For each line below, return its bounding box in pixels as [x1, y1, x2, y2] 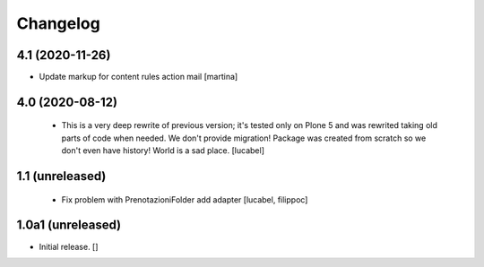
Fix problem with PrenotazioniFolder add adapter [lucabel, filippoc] [61, 194, 308, 205]
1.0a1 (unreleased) [16, 218, 122, 233]
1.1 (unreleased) [16, 168, 107, 184]
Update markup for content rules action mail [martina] [39, 72, 238, 82]
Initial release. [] [39, 241, 99, 252]
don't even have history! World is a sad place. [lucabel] [61, 145, 264, 156]
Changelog [16, 13, 100, 33]
